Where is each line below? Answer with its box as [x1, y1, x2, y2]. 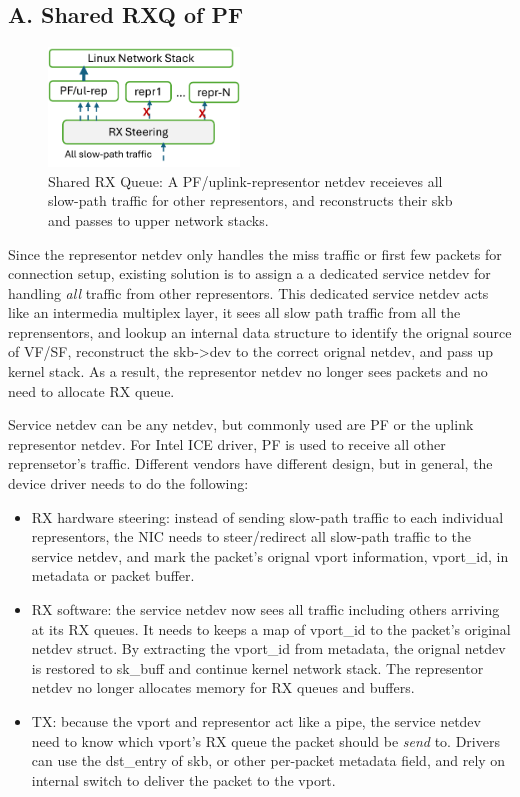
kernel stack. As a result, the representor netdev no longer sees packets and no [8, 361, 488, 382]
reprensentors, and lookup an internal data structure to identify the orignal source [8, 321, 512, 342]
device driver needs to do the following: [8, 473, 249, 494]
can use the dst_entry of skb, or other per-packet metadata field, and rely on [31, 750, 506, 771]
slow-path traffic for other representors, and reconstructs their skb [48, 190, 453, 211]
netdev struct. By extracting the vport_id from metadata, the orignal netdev [31, 638, 506, 659]
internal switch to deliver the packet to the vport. [31, 769, 336, 790]
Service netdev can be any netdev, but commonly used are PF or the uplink [8, 414, 474, 435]
